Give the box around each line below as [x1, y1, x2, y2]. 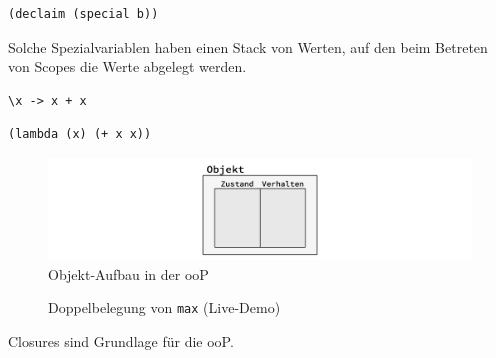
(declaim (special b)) [8, 7, 159, 21]
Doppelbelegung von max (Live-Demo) [48, 297, 281, 318]
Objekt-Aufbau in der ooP [48, 263, 209, 284]
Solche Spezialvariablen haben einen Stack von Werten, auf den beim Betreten [8, 36, 488, 57]
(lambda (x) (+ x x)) [8, 127, 152, 142]
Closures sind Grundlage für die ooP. [8, 331, 234, 352]
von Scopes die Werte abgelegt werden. [8, 56, 247, 77]
